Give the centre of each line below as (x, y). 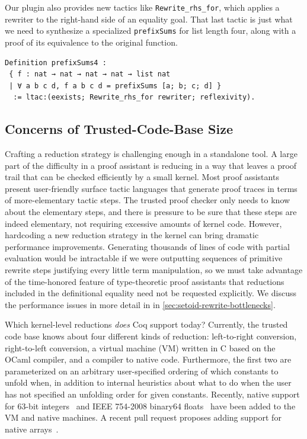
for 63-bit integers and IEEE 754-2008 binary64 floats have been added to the (150, 406)
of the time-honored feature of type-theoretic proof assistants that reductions (145, 281)
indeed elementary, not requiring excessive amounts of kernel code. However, (143, 223)
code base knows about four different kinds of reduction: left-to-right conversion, (151, 336)
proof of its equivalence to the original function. (91, 42)
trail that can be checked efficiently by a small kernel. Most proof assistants (142, 177)
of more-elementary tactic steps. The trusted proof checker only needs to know (148, 200)
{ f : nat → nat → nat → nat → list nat (90, 74)
